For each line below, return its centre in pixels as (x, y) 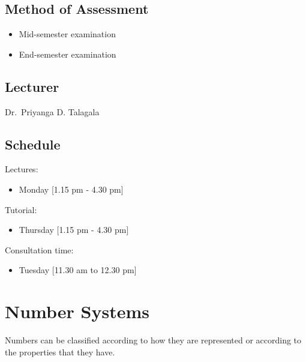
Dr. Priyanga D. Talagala (52, 111)
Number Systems (77, 311)
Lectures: (22, 169)
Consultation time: (39, 249)
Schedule (33, 144)
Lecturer (32, 86)
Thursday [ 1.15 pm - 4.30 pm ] (74, 230)
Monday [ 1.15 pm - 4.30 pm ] (71, 189)
